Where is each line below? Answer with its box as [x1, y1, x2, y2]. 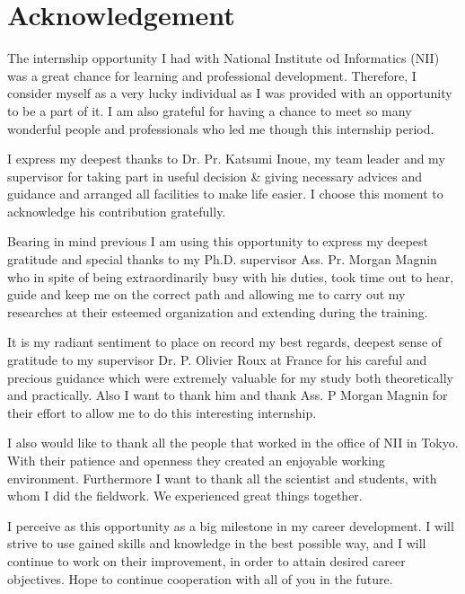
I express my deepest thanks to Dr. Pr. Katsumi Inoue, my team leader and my [7, 149, 445, 168]
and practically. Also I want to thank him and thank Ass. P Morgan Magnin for [7, 386, 448, 404]
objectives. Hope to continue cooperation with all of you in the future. [7, 569, 393, 588]
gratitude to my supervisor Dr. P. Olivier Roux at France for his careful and [7, 350, 427, 369]
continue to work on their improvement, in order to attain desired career [7, 551, 406, 570]
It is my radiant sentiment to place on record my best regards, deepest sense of [7, 332, 443, 351]
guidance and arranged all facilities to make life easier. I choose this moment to [7, 184, 443, 203]
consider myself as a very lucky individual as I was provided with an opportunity [7, 84, 452, 102]
